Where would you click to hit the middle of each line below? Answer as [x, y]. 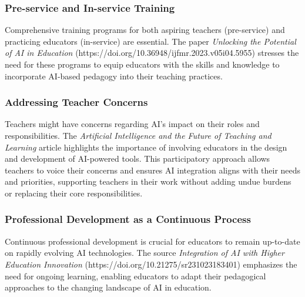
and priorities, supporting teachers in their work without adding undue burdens [148, 181]
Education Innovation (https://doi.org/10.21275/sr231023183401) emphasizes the [151, 264]
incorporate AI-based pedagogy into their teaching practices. [114, 76]
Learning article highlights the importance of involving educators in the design [146, 147]
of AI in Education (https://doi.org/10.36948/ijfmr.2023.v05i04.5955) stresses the [152, 53]
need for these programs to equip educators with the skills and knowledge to [142, 64]
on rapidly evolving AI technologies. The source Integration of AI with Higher [145, 253]
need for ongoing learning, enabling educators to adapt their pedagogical [135, 276]
